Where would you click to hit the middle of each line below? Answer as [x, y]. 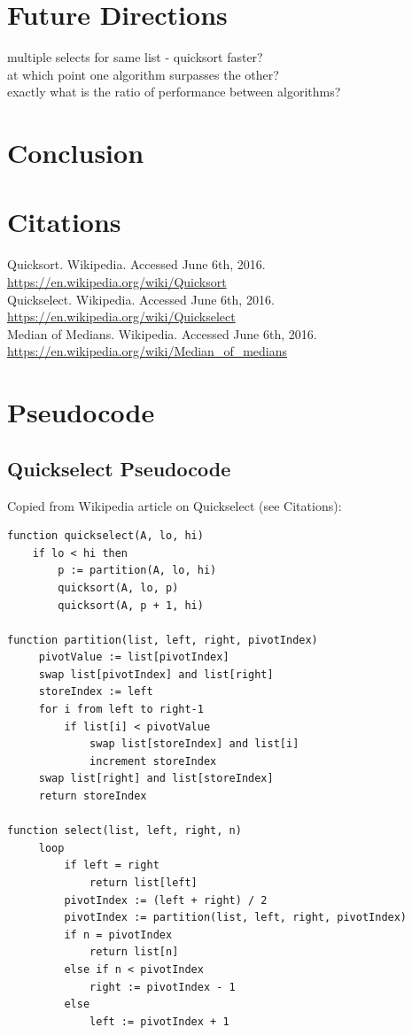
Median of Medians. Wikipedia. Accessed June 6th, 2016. [162, 333]
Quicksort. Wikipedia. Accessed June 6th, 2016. [136, 264]
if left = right [112, 865]
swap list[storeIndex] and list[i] [194, 744]
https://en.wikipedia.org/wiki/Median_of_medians [148, 351]
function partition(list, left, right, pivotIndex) [163, 640]
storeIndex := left [96, 692]
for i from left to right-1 [121, 710]
